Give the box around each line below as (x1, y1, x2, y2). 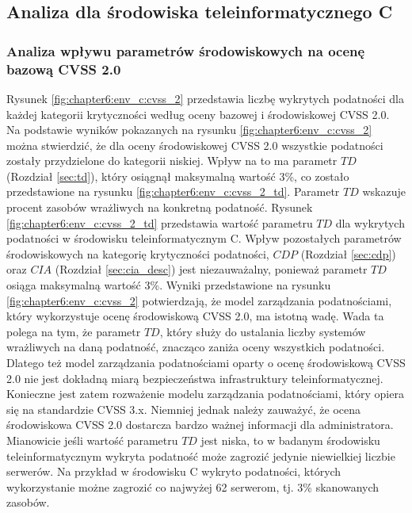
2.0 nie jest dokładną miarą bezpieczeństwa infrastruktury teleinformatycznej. (6, 369, 383, 386)
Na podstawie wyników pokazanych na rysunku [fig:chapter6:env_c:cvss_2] (6, 121, 372, 138)
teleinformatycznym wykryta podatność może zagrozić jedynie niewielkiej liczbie (6, 447, 395, 464)
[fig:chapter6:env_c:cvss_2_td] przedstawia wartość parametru (6, 214, 313, 231)
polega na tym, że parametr (6, 323, 141, 339)
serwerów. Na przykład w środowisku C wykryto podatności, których (6, 463, 341, 480)
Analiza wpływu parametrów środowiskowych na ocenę (6, 40, 365, 60)
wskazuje (362, 183, 406, 200)
